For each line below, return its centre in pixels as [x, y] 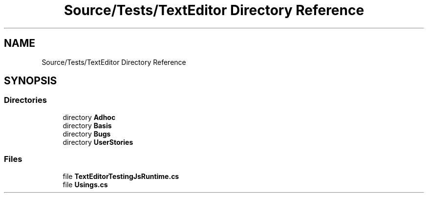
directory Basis [87, 125]
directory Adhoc [89, 117]
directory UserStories [98, 142]
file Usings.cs [85, 184]
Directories [25, 100]
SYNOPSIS [31, 81]
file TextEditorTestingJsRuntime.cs [121, 176]
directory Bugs [87, 134]
